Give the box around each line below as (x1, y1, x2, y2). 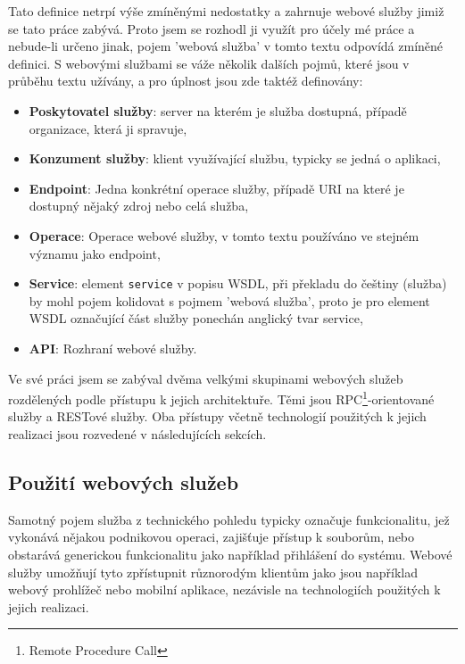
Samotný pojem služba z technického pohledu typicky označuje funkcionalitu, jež (8, 510, 450, 528)
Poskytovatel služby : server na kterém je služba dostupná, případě (29, 101, 407, 120)
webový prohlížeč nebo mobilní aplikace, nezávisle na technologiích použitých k (8, 580, 441, 599)
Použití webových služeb (8, 468, 239, 495)
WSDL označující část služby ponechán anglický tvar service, (29, 309, 363, 328)
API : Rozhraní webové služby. (29, 338, 197, 357)
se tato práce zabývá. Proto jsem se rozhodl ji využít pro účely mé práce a (8, 19, 415, 37)
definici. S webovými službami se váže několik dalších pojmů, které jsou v (8, 54, 410, 72)
